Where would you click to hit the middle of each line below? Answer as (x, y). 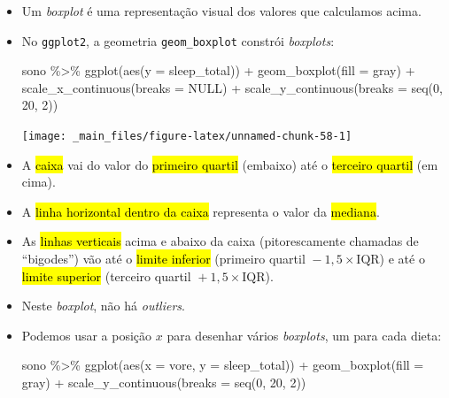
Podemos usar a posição (87, 335)
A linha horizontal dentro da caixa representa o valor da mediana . (201, 211)
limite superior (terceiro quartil (106, 276)
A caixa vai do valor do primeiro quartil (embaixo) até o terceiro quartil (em (230, 164)
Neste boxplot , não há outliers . (103, 306)
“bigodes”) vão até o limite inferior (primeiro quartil (163, 259)
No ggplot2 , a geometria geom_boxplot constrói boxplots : (178, 40)
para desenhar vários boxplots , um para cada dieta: (304, 335)
